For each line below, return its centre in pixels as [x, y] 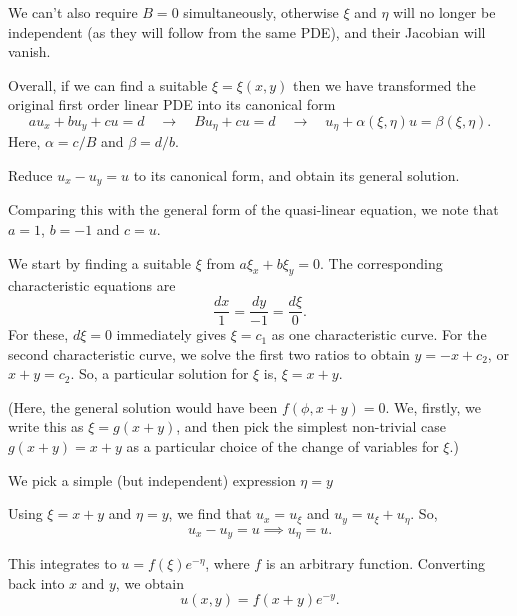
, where [227, 563]
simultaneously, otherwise [261, 12]
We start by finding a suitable [99, 262]
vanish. [29, 51]
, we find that [210, 513]
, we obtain [149, 582]
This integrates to [62, 563]
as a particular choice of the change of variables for [282, 446]
